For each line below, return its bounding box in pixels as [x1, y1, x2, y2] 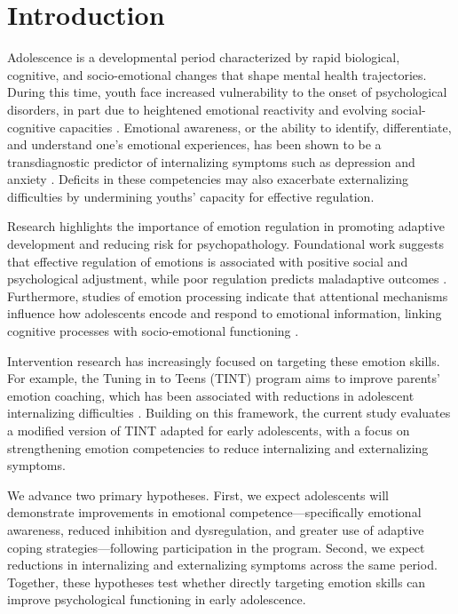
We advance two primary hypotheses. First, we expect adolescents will [7, 485, 389, 504]
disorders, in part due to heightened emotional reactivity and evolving [7, 100, 388, 118]
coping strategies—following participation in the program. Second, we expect [7, 538, 425, 556]
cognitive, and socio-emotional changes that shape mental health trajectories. [7, 65, 427, 84]
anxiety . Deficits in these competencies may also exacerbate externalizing [7, 170, 409, 188]
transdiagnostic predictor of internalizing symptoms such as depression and [7, 152, 415, 171]
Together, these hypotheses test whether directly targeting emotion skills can [7, 572, 426, 591]
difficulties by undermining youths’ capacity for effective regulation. [7, 187, 375, 205]
